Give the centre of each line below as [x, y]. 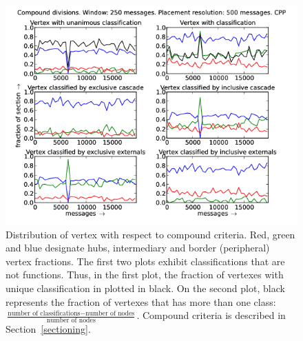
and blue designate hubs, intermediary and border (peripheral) [138, 248]
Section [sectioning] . [48, 328]
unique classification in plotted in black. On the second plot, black [145, 288]
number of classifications [44, 313]
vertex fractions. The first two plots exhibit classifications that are [145, 261]
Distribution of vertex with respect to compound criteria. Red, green [150, 234]
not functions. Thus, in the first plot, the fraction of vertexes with [145, 275]
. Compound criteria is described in [211, 315]
